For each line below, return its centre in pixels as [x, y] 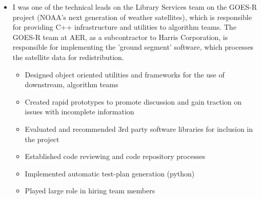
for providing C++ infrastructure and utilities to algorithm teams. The [124, 27]
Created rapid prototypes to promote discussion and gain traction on [133, 101]
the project [42, 139]
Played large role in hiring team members [90, 191]
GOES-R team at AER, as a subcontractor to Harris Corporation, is [120, 37]
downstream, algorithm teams [72, 84]
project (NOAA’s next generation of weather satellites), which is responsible [132, 17]
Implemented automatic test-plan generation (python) [110, 173]
